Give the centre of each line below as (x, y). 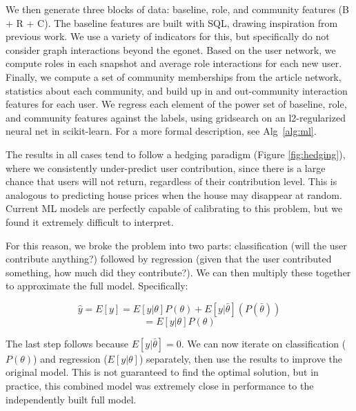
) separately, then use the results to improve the (240, 358)
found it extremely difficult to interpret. (90, 221)
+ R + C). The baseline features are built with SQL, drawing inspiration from (172, 22)
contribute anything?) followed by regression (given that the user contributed (169, 259)
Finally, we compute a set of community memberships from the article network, (174, 76)
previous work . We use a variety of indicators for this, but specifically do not (168, 36)
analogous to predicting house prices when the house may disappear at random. (174, 194)
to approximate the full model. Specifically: (97, 286)
